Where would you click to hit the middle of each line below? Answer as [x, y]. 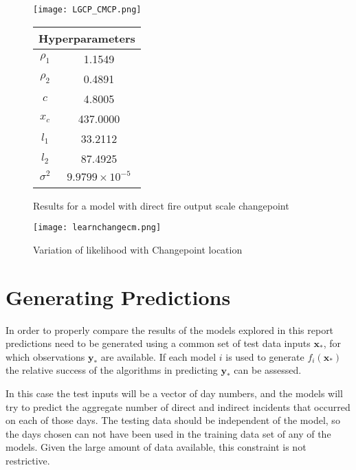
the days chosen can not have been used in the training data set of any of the [168, 433]
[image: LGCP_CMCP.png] [87, 10]
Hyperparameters [87, 38]
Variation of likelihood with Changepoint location [138, 249]
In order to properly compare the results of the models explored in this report [170, 329]
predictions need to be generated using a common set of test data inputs [158, 343]
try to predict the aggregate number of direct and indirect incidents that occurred [178, 406]
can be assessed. [268, 370]
